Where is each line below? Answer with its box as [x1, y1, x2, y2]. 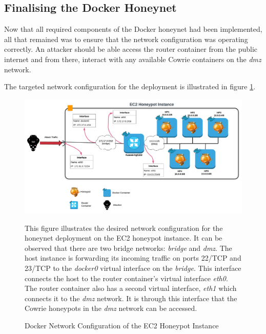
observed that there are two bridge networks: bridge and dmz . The [25, 242, 232, 253]
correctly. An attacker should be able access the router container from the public [4, 44, 257, 54]
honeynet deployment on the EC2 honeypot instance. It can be [25, 232, 222, 243]
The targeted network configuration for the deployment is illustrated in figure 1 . [4, 81, 256, 92]
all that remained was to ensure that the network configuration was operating [4, 33, 248, 44]
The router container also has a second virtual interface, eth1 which [25, 283, 237, 293]
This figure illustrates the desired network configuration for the [25, 222, 223, 233]
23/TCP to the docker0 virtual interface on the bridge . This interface [25, 262, 241, 273]
